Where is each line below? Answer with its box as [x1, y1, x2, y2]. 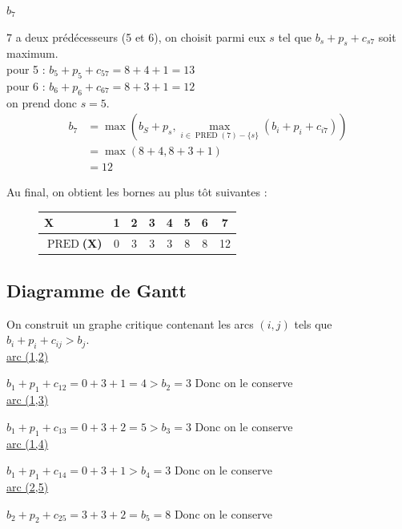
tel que [278, 28, 312, 45]
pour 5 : [6, 60, 46, 77]
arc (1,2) [6, 347, 49, 364]
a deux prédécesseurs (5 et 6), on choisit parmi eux [15, 28, 266, 45]
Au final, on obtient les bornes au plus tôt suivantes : [6, 184, 267, 200]
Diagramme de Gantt [6, 277, 187, 302]
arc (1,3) [6, 391, 49, 408]
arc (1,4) [6, 434, 49, 451]
